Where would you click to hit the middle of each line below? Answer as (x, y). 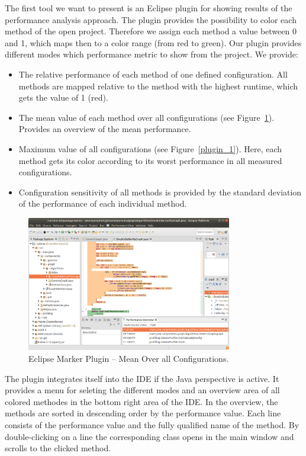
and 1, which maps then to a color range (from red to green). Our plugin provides (153, 42)
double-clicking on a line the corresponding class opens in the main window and (149, 436)
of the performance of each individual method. (103, 203)
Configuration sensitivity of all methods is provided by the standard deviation (160, 192)
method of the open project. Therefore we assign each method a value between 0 (151, 31)
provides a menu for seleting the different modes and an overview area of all (142, 390)
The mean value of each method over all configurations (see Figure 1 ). (146, 117)
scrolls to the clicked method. (58, 448)
